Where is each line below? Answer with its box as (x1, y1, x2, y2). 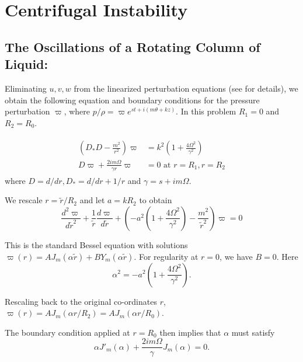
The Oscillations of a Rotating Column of (5, 37, 260, 55)
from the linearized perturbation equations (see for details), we (74, 82, 298, 94)
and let (79, 194, 105, 206)
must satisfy (231, 326, 275, 338)
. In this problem (176, 105, 236, 117)
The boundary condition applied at (5, 326, 130, 338)
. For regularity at (134, 250, 198, 262)
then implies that (159, 326, 221, 338)
